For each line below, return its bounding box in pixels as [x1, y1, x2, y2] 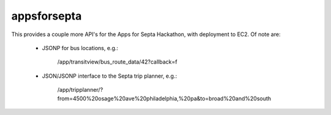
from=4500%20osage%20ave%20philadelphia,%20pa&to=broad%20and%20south [57, 95, 272, 102]
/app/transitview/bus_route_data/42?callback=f [57, 58, 178, 65]
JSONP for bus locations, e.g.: [42, 44, 119, 51]
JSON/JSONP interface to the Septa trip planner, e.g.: [42, 72, 177, 80]
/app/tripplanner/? [57, 86, 104, 94]
